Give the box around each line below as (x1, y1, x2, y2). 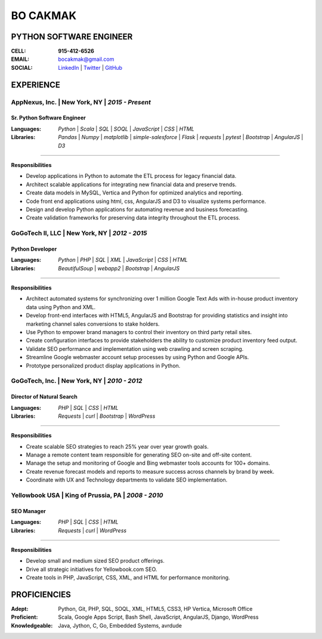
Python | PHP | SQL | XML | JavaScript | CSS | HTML (58, 257, 188, 264)
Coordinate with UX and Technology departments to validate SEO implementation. (26, 476, 228, 483)
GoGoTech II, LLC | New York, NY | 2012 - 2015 (11, 229, 147, 237)
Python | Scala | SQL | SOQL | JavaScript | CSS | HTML (58, 125, 194, 132)
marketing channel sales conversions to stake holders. (26, 320, 160, 328)
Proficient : (11, 613, 38, 621)
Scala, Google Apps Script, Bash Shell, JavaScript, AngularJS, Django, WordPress (58, 613, 259, 621)
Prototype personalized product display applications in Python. (26, 362, 181, 369)
